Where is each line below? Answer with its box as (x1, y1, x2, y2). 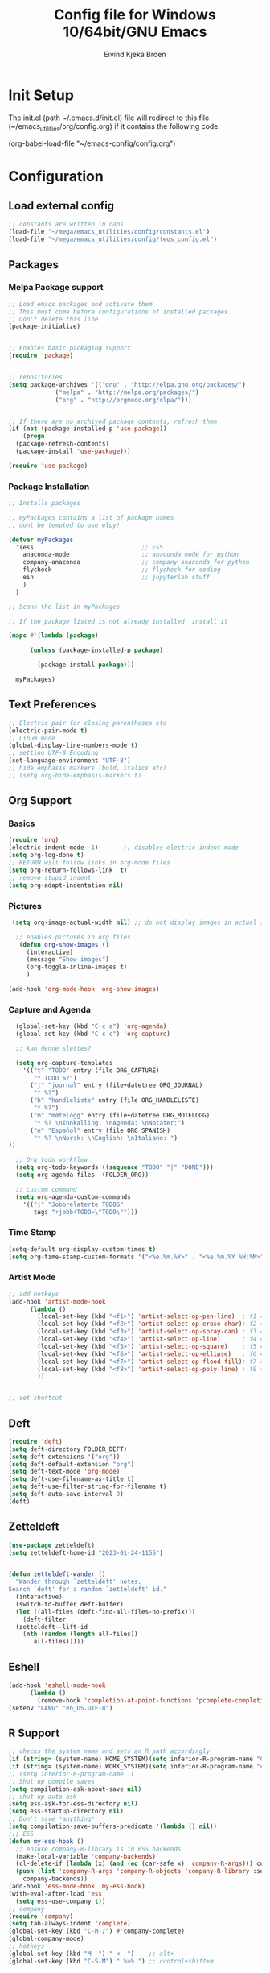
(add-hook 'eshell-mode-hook (8, 1681, 106, 1689)
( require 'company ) (8, 1912, 74, 1921)
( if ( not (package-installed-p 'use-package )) (8, 425, 167, 433)
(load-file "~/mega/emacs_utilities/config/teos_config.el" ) (8, 235, 218, 243)
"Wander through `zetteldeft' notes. (15, 1577, 142, 1586)
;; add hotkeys (8, 1290, 59, 1298)
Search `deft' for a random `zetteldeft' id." (8, 1585, 167, 1594)
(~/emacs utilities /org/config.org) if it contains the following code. (8, 121, 221, 133)
